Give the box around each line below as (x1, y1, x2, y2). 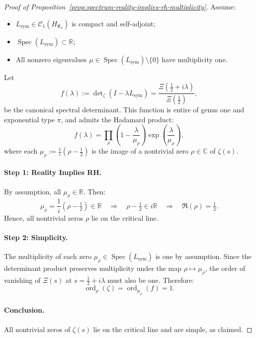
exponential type (4, 114, 55, 124)
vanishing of (4, 274, 41, 285)
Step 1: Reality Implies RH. (4, 167, 102, 177)
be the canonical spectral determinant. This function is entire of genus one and (4, 104, 245, 115)
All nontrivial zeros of (4, 324, 71, 334)
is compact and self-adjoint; (71, 18, 156, 28)
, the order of (205, 262, 246, 273)
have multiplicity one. (162, 54, 228, 64)
